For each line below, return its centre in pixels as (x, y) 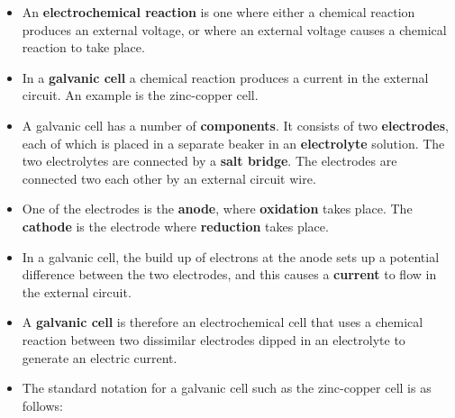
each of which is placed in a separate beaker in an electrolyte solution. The (233, 143)
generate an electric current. (100, 357)
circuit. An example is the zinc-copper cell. (140, 95)
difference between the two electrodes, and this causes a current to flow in (229, 274)
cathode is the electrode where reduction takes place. (175, 226)
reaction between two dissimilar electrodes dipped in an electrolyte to (214, 339)
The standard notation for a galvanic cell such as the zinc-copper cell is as (227, 388)
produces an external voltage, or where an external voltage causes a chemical (234, 29)
